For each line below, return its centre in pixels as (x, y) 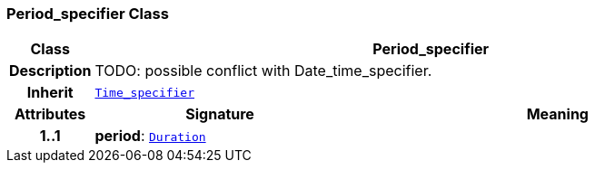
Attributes (50, 114)
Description (50, 71)
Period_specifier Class (88, 14)
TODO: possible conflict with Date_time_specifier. (263, 71)
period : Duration (150, 136)
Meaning (557, 114)
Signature (220, 114)
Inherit (50, 93)
